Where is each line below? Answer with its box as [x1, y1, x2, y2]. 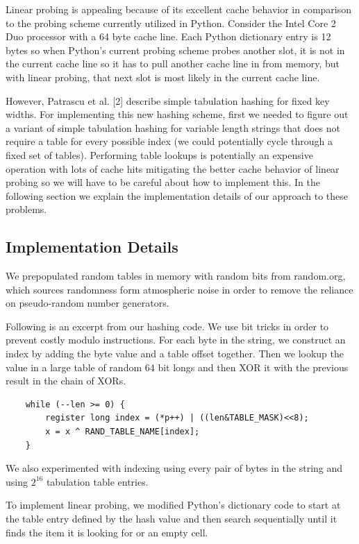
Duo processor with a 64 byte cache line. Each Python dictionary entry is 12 [6, 29, 331, 44]
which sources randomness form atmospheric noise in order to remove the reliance [6, 282, 353, 296]
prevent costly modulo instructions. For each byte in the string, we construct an [6, 332, 346, 347]
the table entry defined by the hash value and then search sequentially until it [6, 511, 337, 526]
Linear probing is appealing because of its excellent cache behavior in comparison [6, 2, 352, 16]
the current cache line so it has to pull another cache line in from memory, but [6, 56, 340, 71]
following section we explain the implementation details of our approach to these [6, 188, 349, 203]
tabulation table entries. [46, 474, 149, 488]
